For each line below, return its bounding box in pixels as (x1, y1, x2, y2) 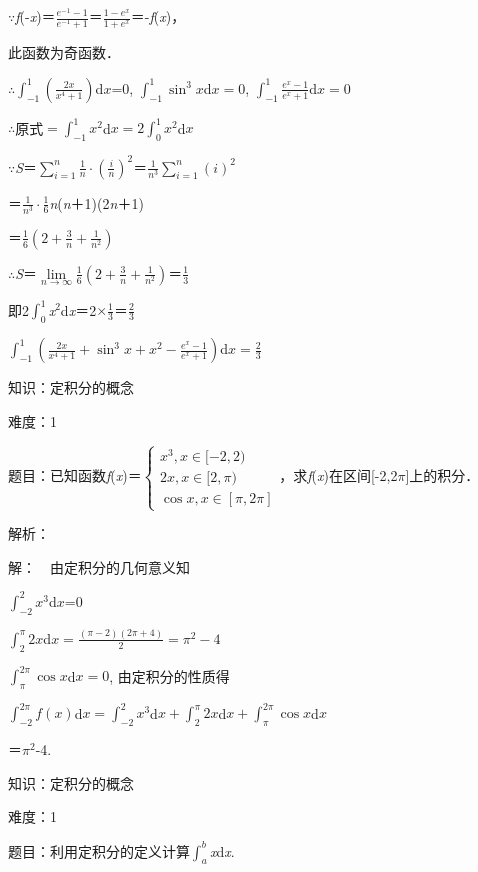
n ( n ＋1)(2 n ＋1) (49, 192, 144, 213)
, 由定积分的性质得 (109, 665, 230, 686)
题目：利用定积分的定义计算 (8, 840, 190, 861)
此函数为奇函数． (8, 42, 120, 63)
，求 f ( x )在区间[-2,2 (279, 465, 398, 486)
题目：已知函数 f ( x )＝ (8, 465, 142, 486)
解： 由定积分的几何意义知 (8, 556, 190, 577)
